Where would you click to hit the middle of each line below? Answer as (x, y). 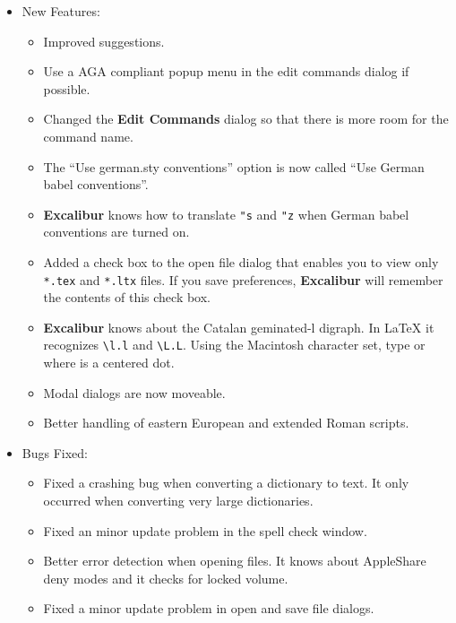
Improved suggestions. (104, 41)
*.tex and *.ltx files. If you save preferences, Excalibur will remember (243, 279)
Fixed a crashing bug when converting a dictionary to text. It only (226, 483)
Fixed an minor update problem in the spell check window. (205, 530)
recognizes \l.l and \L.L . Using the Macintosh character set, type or (234, 345)
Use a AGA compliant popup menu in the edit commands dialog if (226, 71)
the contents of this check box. (127, 297)
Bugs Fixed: (55, 452)
